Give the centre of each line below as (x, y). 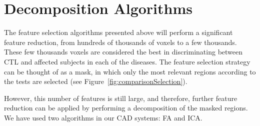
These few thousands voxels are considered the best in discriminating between (123, 52)
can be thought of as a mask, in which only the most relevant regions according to (130, 71)
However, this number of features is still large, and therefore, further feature (121, 98)
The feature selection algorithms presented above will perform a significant (118, 32)
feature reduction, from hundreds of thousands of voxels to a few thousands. (120, 42)
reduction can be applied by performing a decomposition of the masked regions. (126, 108)
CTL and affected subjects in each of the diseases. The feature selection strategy (127, 61)
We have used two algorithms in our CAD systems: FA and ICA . (103, 117)
